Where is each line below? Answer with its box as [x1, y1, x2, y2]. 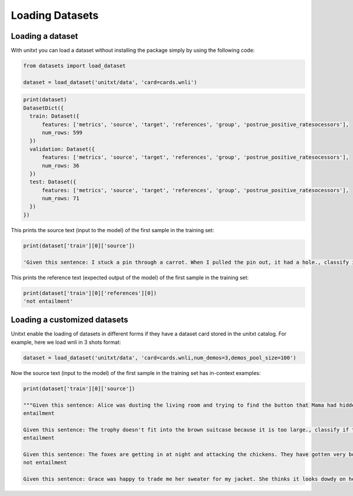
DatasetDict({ [23, 105, 64, 111]
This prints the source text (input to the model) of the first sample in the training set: [11, 226, 215, 233]
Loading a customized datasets [11, 315, 129, 325]
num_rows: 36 [42, 162, 79, 169]
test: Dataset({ [29, 179, 76, 185]
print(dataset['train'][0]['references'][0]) [23, 290, 157, 296]
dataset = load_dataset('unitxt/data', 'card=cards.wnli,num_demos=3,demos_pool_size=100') [23, 354, 297, 361]
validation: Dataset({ [29, 146, 95, 152]
